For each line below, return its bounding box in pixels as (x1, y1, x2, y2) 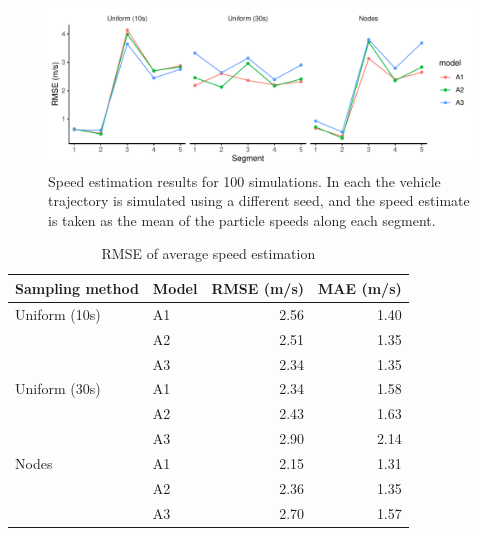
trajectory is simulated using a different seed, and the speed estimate (48, 190, 470, 211)
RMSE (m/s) (211, 277, 305, 298)
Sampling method (15, 277, 139, 298)
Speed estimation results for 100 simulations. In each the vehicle (48, 170, 441, 191)
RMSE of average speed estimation (101, 243, 316, 264)
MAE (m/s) (318, 277, 402, 298)
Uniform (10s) (15, 303, 101, 324)
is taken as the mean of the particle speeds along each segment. (48, 209, 436, 230)
